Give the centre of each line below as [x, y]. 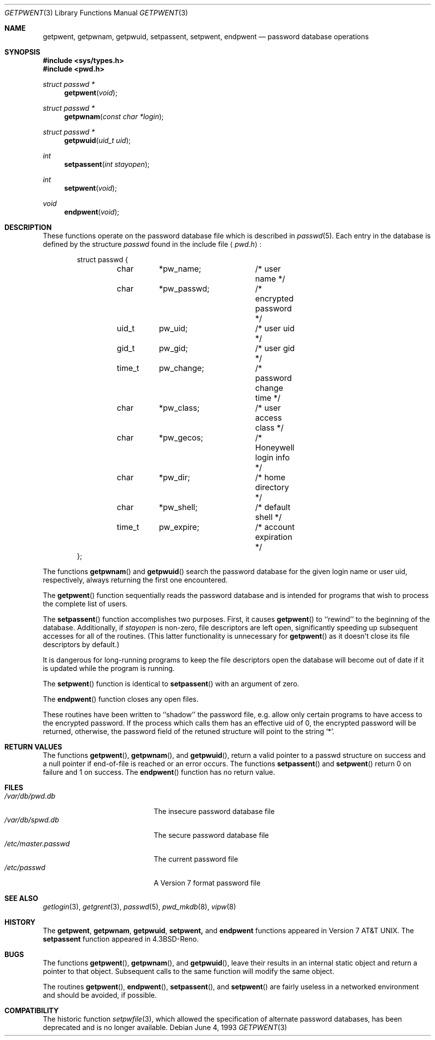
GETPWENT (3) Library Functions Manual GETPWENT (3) [96, 13]
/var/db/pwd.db [30, 796]
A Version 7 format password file [207, 883]
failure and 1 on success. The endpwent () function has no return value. [159, 772]
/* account [275, 527]
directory [272, 487]
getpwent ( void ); [91, 93]
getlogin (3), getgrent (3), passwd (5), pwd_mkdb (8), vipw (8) [139, 907]
